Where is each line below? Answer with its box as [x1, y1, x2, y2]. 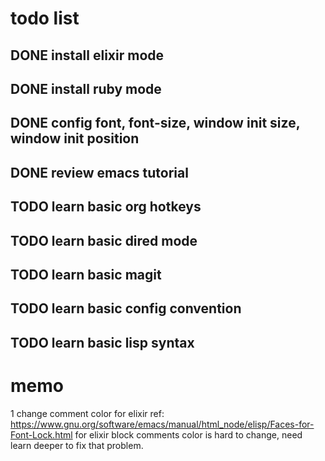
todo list [10, 7, 80, 30]
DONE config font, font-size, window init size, [10, 115, 301, 132]
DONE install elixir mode [10, 47, 165, 64]
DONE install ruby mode [10, 80, 162, 97]
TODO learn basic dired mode [10, 232, 198, 249]
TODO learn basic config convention [10, 300, 242, 317]
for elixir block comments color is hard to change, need [74, 428, 303, 441]
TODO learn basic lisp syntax [10, 334, 195, 351]
